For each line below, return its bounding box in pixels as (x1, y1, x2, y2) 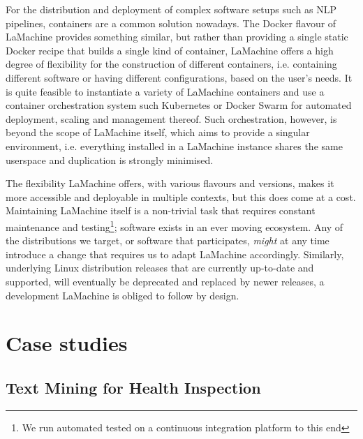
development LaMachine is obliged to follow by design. (6, 288, 239, 302)
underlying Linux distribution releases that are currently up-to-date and (6, 260, 314, 275)
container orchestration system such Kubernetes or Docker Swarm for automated (6, 98, 352, 112)
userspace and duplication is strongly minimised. (6, 152, 214, 167)
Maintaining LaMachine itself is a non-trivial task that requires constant (6, 203, 316, 218)
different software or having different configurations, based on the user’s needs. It (6, 70, 353, 84)
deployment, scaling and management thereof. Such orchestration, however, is (6, 111, 337, 126)
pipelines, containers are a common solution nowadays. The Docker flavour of (6, 15, 336, 30)
